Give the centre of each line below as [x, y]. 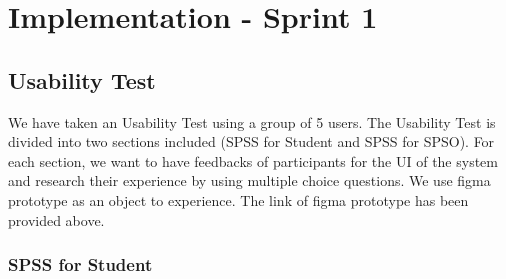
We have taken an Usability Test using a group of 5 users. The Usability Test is [252, 121]
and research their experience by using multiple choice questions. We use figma [249, 180]
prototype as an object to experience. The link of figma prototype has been [238, 199]
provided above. [56, 219]
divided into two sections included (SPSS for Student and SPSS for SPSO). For [251, 141]
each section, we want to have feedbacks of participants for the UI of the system [253, 160]
